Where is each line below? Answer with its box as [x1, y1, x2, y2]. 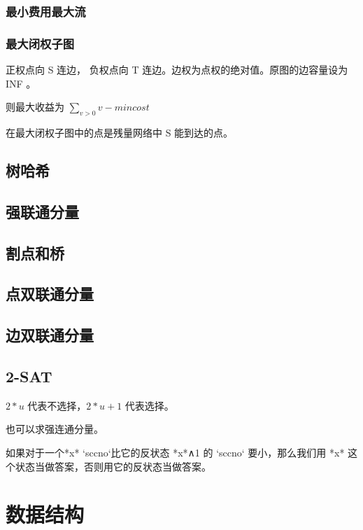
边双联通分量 [6, 324, 94, 346]
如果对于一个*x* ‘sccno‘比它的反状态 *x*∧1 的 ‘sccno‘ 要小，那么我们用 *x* [6, 445, 345, 459]
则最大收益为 [6, 99, 64, 114]
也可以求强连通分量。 [6, 421, 104, 436]
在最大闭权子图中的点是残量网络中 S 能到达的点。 [6, 125, 234, 140]
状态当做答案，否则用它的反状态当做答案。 [15, 459, 211, 473]
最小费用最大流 [6, 2, 86, 20]
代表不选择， [27, 398, 87, 412]
